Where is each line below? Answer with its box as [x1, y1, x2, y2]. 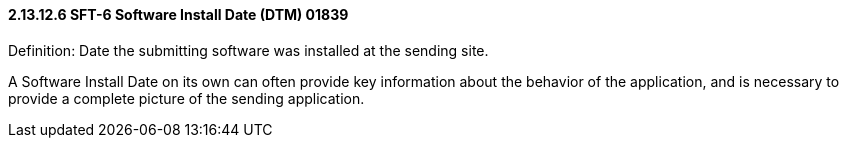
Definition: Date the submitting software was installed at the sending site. [8, 41, 489, 59]
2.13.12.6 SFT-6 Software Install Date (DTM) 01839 [8, 6, 349, 23]
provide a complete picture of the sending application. [8, 89, 365, 107]
